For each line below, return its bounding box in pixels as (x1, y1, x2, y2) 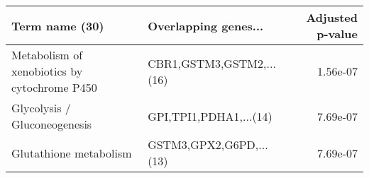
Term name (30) (11, 17, 104, 34)
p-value (316, 25, 358, 42)
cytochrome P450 (11, 79, 97, 95)
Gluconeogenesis (11, 116, 92, 132)
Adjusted (306, 9, 358, 25)
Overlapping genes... (148, 17, 264, 34)
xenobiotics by (11, 63, 83, 79)
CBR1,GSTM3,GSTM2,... (148, 54, 276, 71)
